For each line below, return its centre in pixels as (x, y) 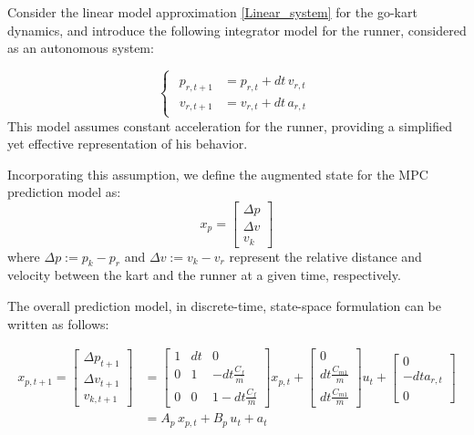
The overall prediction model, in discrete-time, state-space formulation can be (224, 305)
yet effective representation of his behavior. (128, 144)
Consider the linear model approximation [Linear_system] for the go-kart (212, 12)
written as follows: (58, 323)
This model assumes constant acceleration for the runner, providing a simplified (230, 125)
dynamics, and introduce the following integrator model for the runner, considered (237, 30)
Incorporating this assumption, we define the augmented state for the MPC (218, 174)
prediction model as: (64, 192)
